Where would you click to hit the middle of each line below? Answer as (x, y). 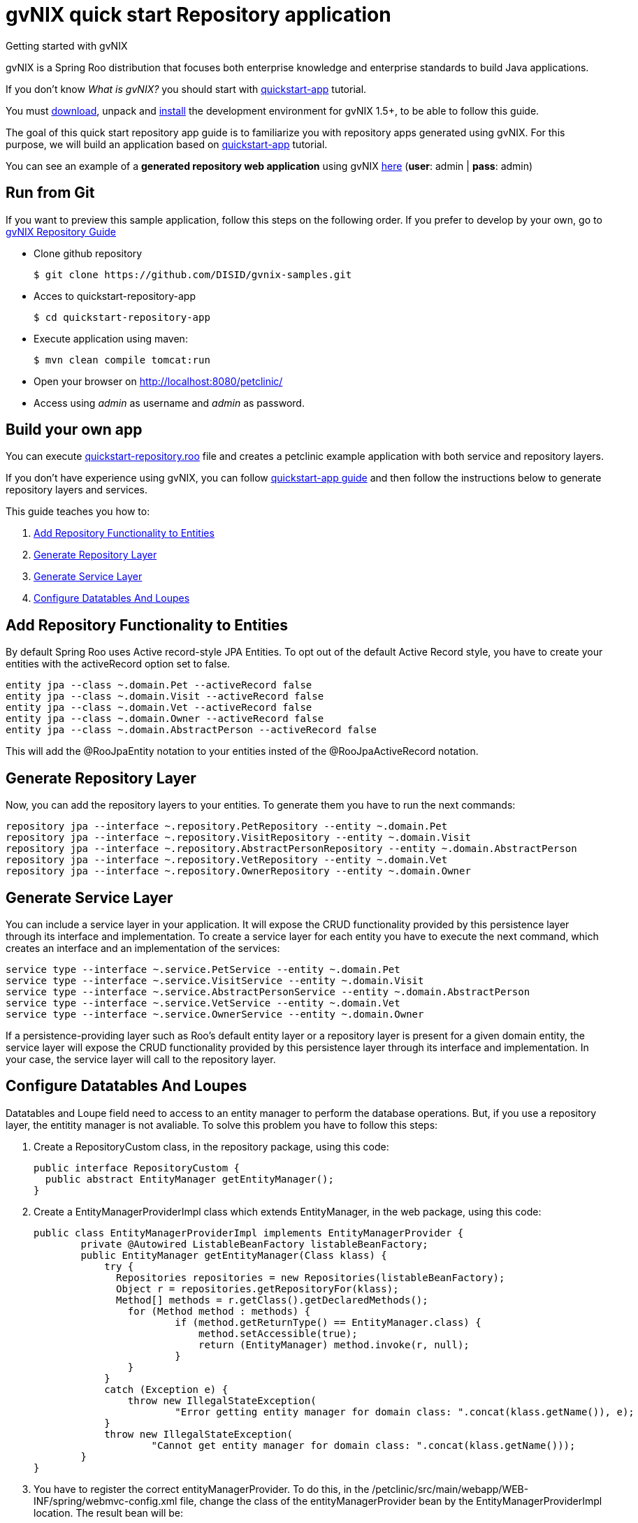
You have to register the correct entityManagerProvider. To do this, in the (202, 1489)
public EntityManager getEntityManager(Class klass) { (234, 1255)
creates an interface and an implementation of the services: (143, 948)
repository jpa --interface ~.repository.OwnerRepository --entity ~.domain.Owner (238, 871)
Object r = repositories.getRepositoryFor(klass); (258, 1289)
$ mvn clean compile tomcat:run (122, 360)
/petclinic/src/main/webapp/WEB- (450, 1489)
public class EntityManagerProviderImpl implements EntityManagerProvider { (249, 1233)
